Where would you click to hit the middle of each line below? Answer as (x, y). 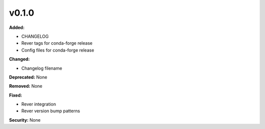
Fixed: (15, 95)
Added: (17, 27)
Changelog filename (42, 68)
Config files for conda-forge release (58, 50)
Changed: (19, 59)
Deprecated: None (28, 77)
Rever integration (39, 104)
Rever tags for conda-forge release (57, 43)
